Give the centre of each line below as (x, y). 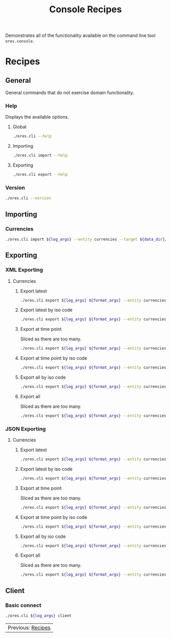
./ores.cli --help (32, 136)
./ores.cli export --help (40, 175)
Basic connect (23, 605)
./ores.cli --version (28, 198)
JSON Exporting (25, 429)
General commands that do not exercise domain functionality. (70, 93)
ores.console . (20, 41)
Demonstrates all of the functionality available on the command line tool (80, 36)
